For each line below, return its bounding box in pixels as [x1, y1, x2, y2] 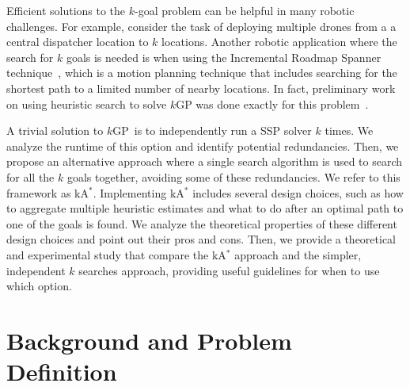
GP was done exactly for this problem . [176, 95, 369, 112]
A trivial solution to [6, 122, 104, 139]
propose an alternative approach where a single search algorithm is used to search [6, 153, 403, 170]
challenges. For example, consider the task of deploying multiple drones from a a [6, 17, 397, 34]
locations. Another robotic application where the [161, 33, 397, 50]
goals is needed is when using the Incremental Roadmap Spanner [66, 48, 382, 65]
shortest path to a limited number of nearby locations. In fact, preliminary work [6, 79, 396, 96]
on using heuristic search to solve [6, 95, 167, 112]
